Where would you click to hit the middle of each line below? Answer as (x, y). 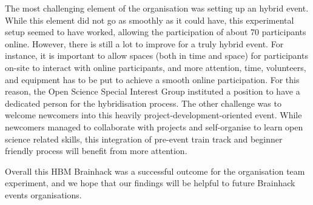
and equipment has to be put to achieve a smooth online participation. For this (152, 79)
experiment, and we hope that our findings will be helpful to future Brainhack (150, 183)
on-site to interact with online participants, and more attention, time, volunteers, (156, 67)
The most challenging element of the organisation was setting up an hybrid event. (157, 8)
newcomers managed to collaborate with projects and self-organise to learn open (154, 126)
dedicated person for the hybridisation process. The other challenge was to (143, 103)
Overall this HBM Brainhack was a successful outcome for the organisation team (155, 171)
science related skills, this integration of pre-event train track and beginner (144, 139)
